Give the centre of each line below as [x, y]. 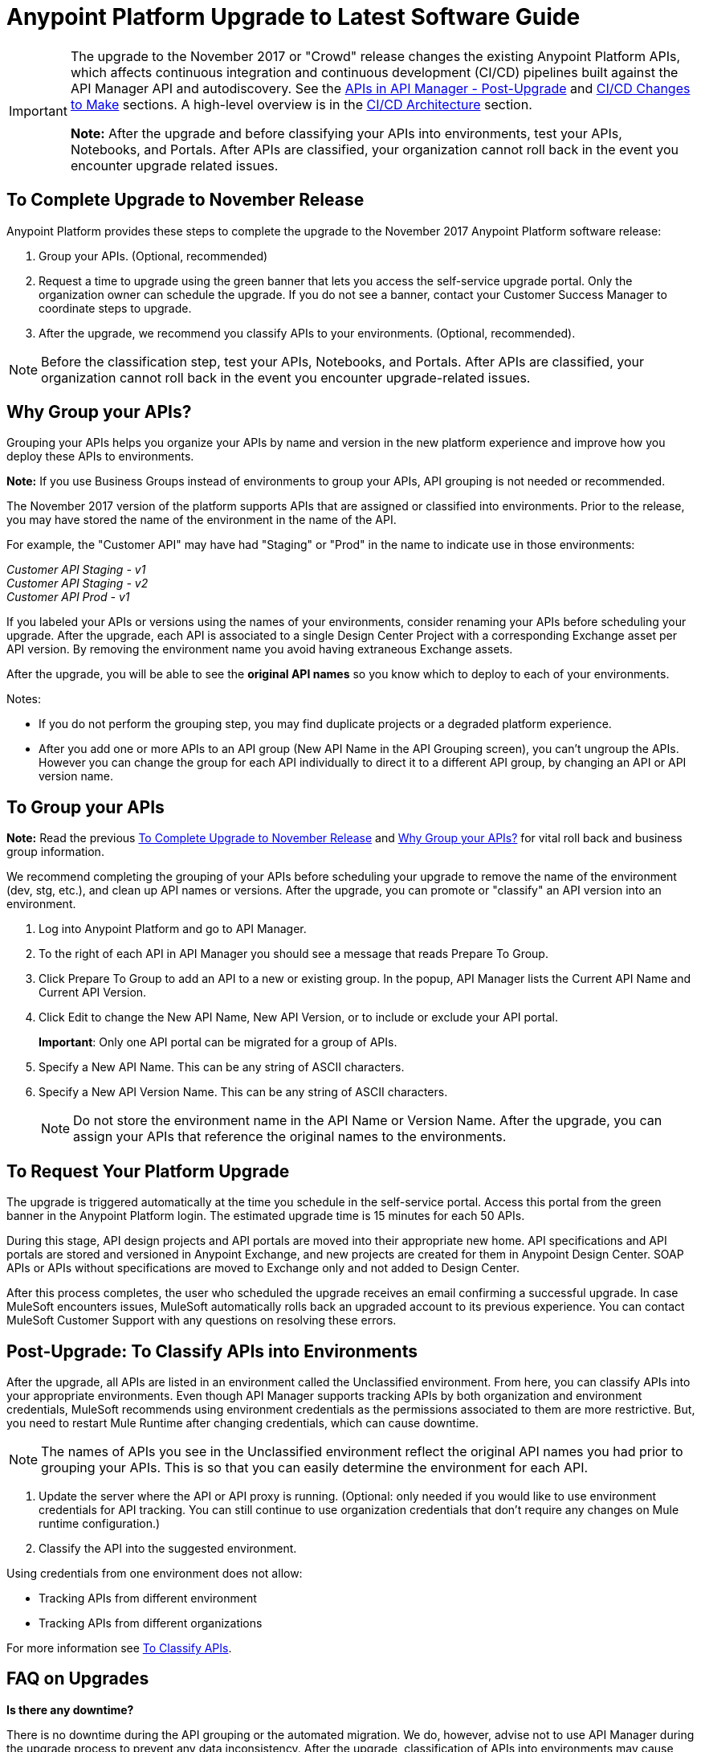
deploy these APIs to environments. [100, 456]
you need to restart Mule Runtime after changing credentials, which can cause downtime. [243, 1422]
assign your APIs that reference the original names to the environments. [290, 1137]
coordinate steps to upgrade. [115, 308]
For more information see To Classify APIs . [119, 1648]
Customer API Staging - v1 [76, 570]
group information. [55, 852]
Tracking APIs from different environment [148, 1598]
